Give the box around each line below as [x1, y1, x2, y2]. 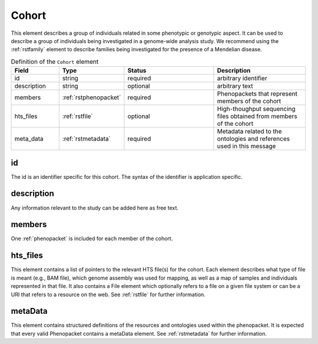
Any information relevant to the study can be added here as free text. [11, 204, 179, 211]
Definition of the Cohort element [11, 57, 99, 65]
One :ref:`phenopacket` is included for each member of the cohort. [11, 235, 173, 242]
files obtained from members [217, 112, 297, 120]
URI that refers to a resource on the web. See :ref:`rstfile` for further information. [11, 291, 206, 298]
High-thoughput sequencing [217, 105, 296, 113]
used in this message [217, 142, 276, 150]
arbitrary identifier [217, 74, 267, 83]
